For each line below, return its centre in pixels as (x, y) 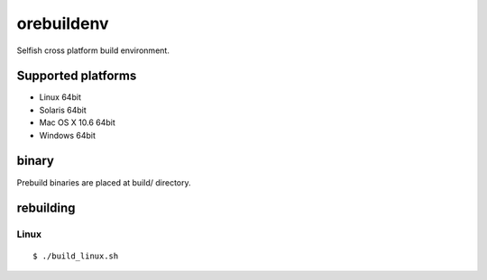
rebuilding (46, 208)
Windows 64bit (68, 135)
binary (35, 161)
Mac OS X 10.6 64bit (78, 122)
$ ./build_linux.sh (76, 256)
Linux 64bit (60, 97)
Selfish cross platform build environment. (93, 50)
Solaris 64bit (63, 110)
